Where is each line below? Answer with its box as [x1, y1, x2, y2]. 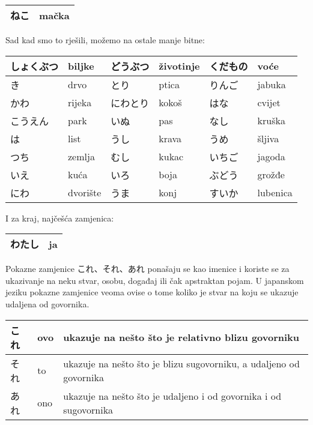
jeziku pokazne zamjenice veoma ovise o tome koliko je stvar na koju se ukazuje [5, 286, 299, 298]
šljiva [257, 131, 279, 146]
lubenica [257, 185, 293, 200]
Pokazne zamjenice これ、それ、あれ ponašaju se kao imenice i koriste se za [5, 262, 290, 275]
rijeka [68, 95, 92, 110]
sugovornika [63, 402, 114, 417]
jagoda [257, 149, 285, 164]
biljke [68, 59, 94, 73]
